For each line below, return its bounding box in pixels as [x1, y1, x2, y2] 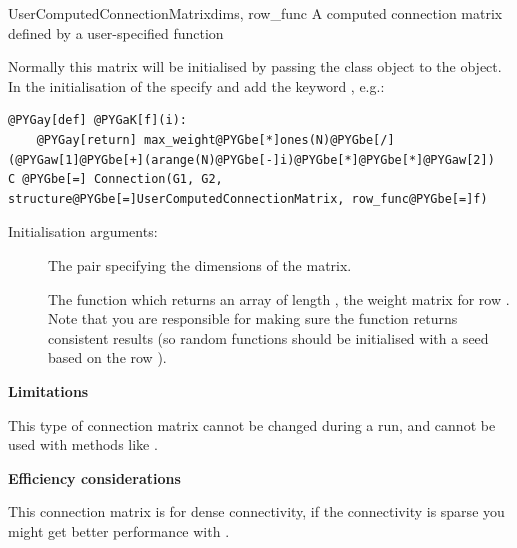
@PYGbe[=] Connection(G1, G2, [22, 172, 223, 187]
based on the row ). [48, 347, 167, 368]
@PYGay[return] [36, 132, 137, 147]
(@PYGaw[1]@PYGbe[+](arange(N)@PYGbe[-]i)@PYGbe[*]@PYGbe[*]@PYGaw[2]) [8, 152, 495, 167]
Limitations [8, 380, 89, 401]
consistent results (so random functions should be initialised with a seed [48, 327, 489, 348]
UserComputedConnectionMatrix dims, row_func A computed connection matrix [8, 3, 503, 23]
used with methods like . [8, 434, 158, 455]
